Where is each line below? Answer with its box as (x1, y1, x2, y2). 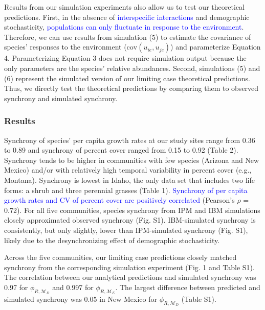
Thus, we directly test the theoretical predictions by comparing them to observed (4, 83, 259, 93)
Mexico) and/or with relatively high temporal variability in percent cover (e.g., (4, 164, 252, 175)
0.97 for (4, 281, 28, 292)
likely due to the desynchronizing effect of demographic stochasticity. (4, 234, 220, 245)
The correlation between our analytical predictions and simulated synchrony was (4, 272, 256, 282)
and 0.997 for (52, 281, 94, 292)
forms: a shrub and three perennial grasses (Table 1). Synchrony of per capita (4, 184, 248, 195)
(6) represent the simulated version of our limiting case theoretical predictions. (4, 73, 250, 83)
